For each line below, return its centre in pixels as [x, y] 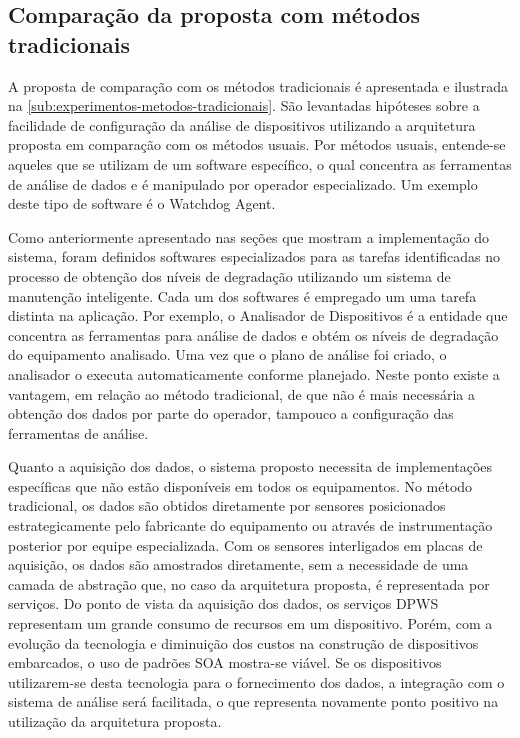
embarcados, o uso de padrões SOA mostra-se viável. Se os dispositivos [225, 662]
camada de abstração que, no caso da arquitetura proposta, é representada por [249, 583]
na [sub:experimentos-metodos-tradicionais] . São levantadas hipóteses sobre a [244, 105]
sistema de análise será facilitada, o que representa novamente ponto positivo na [253, 701]
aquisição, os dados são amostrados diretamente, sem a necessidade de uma [238, 564]
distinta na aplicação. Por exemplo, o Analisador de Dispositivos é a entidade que [258, 315]
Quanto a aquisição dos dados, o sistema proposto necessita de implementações [250, 466]
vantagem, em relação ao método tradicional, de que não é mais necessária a [241, 393]
